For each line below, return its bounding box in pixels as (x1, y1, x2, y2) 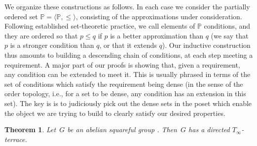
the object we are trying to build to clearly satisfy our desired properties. (4, 108, 225, 118)
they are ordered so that (4, 30, 78, 40)
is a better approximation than (110, 30, 203, 40)
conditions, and (204, 21, 251, 31)
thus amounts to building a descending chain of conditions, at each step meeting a (4, 49, 253, 60)
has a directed (188, 124, 230, 135)
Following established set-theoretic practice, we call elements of (4, 21, 195, 31)
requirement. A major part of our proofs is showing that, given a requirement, (4, 59, 240, 70)
